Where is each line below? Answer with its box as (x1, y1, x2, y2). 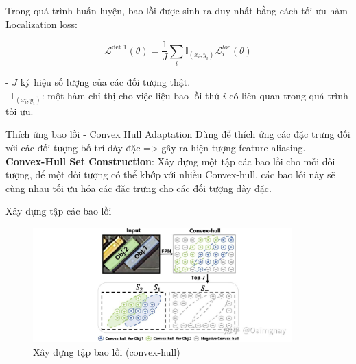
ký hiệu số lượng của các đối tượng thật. (20, 74, 191, 88)
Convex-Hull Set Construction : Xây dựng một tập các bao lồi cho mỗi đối (5, 154, 335, 168)
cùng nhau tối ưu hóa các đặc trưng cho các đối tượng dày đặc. (5, 180, 272, 195)
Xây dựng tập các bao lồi (5, 204, 112, 218)
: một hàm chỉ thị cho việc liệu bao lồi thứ (41, 88, 220, 102)
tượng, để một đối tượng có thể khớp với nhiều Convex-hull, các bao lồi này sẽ (5, 167, 335, 182)
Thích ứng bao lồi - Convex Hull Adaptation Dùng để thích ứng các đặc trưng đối (5, 127, 351, 141)
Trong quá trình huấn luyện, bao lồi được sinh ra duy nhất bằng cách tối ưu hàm (5, 3, 348, 17)
